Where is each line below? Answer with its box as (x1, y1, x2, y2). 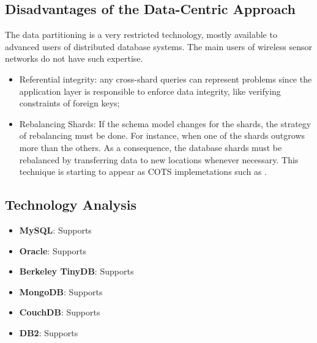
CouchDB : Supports (19, 306, 100, 319)
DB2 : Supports (19, 326, 78, 339)
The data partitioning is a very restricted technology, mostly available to (5, 28, 277, 41)
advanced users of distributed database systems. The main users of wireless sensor (5, 40, 313, 53)
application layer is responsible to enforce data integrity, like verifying (19, 84, 281, 97)
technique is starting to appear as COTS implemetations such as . (19, 165, 267, 178)
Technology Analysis (5, 195, 137, 214)
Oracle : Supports (19, 244, 86, 257)
